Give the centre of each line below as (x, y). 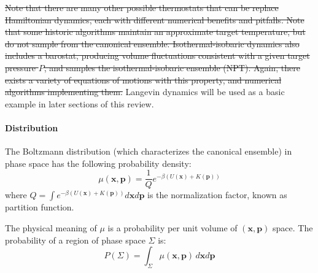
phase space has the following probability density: (98, 163)
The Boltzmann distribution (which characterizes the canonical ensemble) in (149, 151)
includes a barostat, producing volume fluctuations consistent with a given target (157, 56)
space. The (293, 227)
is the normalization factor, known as (217, 195)
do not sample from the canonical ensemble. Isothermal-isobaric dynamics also (152, 43)
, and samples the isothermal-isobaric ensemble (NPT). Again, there (172, 67)
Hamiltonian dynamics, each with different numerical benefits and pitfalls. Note (155, 19)
